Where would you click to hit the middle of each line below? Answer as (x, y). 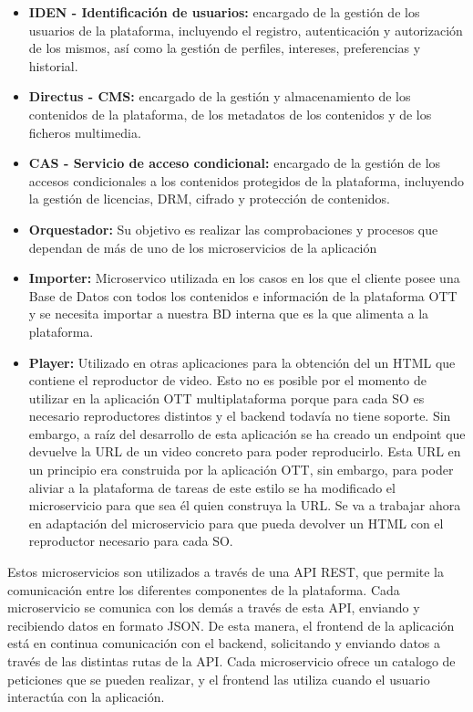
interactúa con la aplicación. (86, 697)
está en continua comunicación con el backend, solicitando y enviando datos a (224, 643)
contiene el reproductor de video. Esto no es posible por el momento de (227, 380)
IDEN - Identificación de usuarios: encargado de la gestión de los (224, 12)
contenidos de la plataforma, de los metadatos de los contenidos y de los (230, 114)
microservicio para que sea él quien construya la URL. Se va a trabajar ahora (245, 505)
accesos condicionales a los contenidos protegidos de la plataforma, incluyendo (247, 180)
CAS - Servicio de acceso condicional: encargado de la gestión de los (235, 163)
